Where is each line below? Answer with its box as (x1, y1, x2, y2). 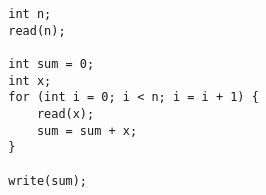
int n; (8, 7, 52, 21)
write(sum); (8, 173, 88, 188)
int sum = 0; (8, 56, 95, 71)
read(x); (36, 106, 95, 121)
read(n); (8, 23, 66, 38)
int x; (8, 73, 52, 88)
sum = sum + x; (36, 123, 138, 138)
